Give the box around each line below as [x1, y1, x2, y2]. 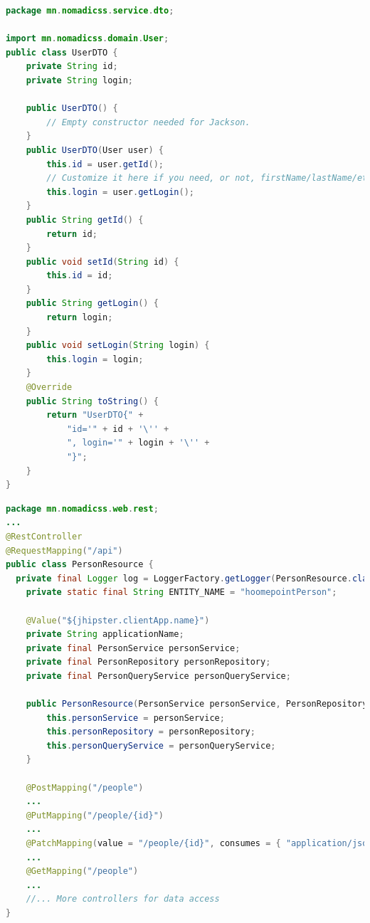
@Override [26, 382, 73, 393]
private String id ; [26, 61, 118, 72]
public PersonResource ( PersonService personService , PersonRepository [26, 699, 368, 710]
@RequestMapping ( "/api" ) [6, 545, 123, 556]
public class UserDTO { [6, 47, 118, 58]
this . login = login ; [46, 354, 144, 364]
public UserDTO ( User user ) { [26, 144, 164, 155]
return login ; [46, 312, 113, 323]
